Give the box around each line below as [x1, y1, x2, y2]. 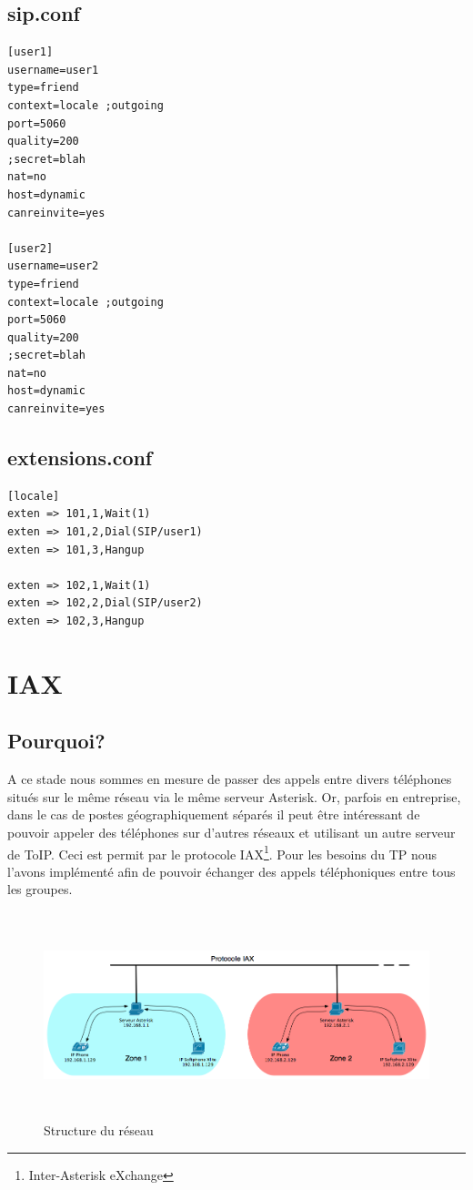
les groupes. [7, 880, 73, 899]
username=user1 [7, 63, 99, 76]
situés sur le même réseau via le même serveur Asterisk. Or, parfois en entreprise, [7, 787, 461, 806]
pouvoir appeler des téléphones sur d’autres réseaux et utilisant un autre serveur [7, 822, 456, 841]
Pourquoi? [7, 727, 106, 755]
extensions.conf [7, 443, 153, 472]
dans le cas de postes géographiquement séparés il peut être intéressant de [7, 805, 420, 824]
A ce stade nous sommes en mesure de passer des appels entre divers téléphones [7, 769, 452, 788]
